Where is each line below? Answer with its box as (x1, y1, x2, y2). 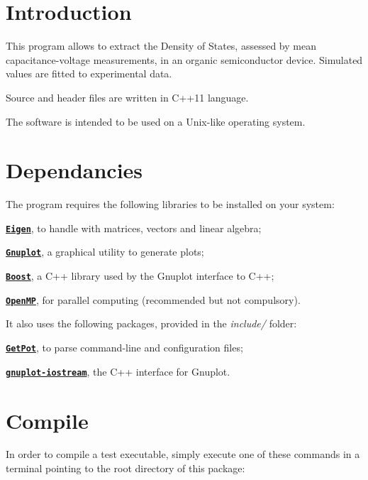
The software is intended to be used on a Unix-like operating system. (6, 114, 306, 129)
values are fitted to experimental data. (6, 66, 172, 81)
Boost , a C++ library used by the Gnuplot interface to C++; (6, 268, 274, 283)
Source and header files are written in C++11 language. (6, 89, 249, 104)
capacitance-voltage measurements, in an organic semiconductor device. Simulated (6, 52, 363, 67)
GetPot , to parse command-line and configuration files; (6, 340, 243, 355)
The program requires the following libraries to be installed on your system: (6, 197, 335, 212)
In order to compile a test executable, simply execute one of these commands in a (6, 447, 360, 462)
